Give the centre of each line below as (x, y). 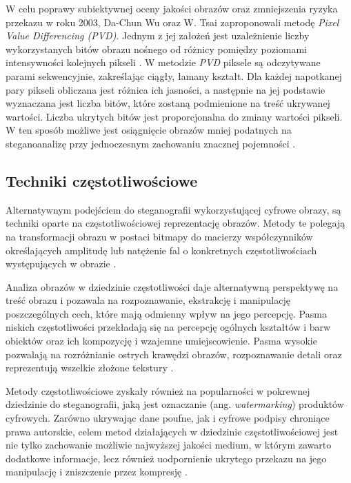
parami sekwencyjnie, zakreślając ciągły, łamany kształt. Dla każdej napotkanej (174, 75)
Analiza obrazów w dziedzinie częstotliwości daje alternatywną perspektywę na (172, 286)
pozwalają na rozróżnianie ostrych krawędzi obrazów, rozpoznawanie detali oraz (174, 354)
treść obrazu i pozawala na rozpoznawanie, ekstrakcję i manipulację (148, 300)
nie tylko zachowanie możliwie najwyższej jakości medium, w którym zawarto (169, 445)
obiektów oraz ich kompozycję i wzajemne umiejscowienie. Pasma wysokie (161, 341)
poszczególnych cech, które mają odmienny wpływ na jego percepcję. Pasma (166, 313)
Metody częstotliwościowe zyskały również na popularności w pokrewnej (158, 390)
